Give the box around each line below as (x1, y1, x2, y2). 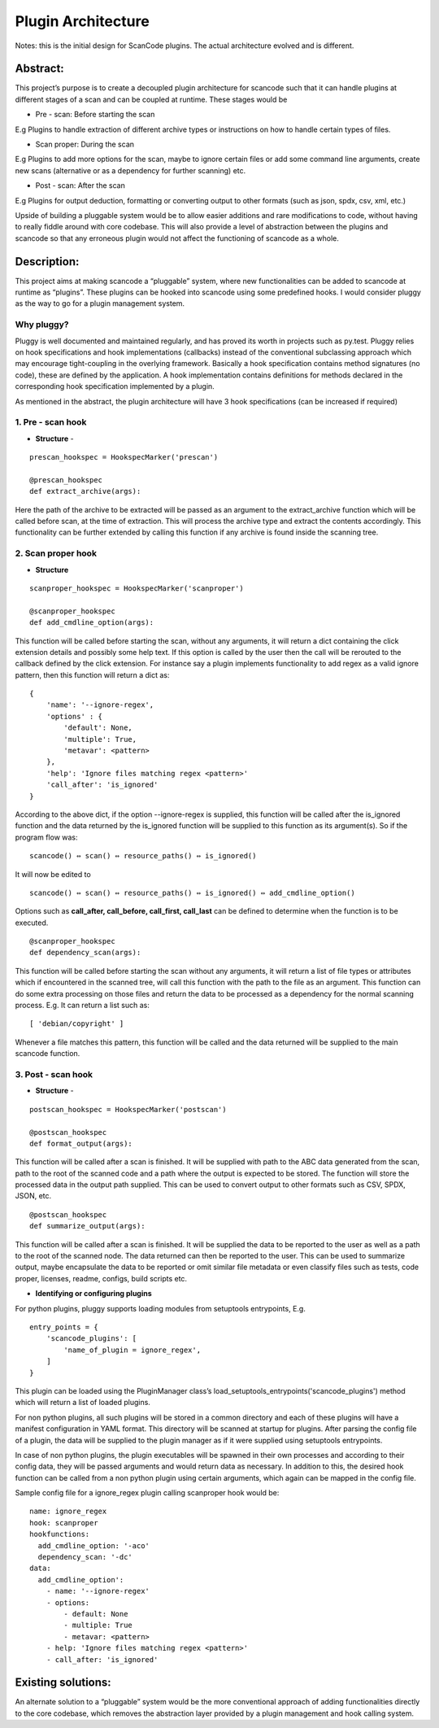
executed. (15, 918, 49, 927)
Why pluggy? (15, 319, 69, 330)
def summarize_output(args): (29, 1221, 146, 1231)
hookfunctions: (29, 1529, 90, 1539)
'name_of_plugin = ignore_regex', (63, 1345, 202, 1355)
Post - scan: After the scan (35, 181, 125, 190)
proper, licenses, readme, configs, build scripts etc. (15, 1273, 187, 1283)
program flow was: (15, 832, 78, 842)
